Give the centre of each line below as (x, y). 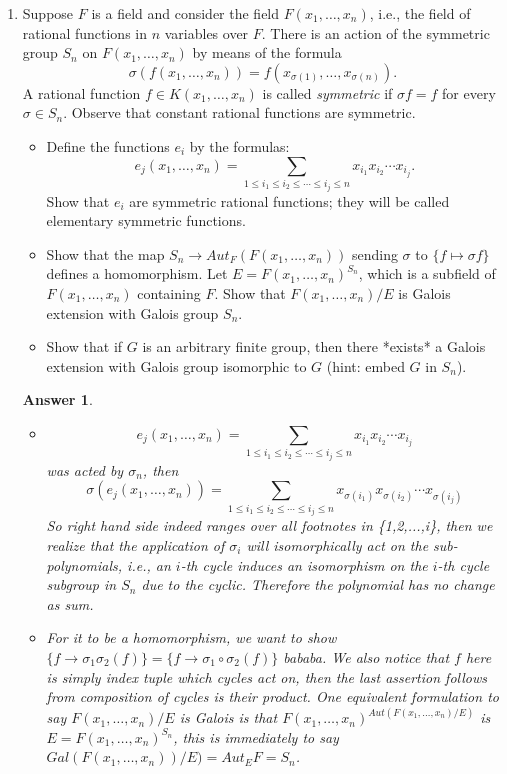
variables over (206, 32)
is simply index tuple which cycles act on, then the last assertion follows (266, 676)
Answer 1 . (57, 399)
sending (374, 253)
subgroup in (81, 584)
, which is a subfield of (427, 273)
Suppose (48, 13)
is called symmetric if (327, 92)
